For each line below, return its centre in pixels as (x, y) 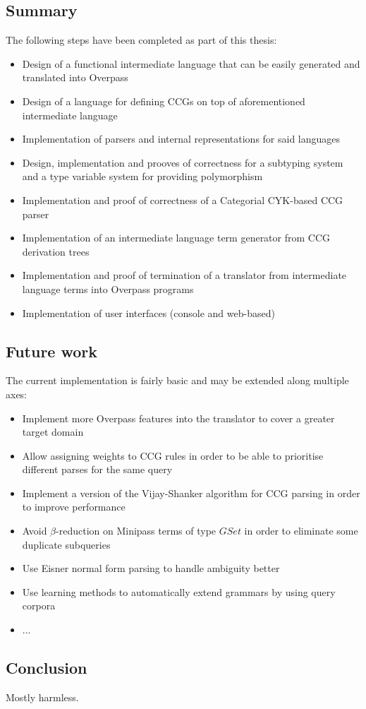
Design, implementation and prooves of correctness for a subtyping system (183, 162)
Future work (52, 351)
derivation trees (56, 251)
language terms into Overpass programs (108, 288)
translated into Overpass (75, 77)
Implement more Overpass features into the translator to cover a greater (178, 418)
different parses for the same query (97, 469)
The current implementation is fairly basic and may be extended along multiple (177, 380)
